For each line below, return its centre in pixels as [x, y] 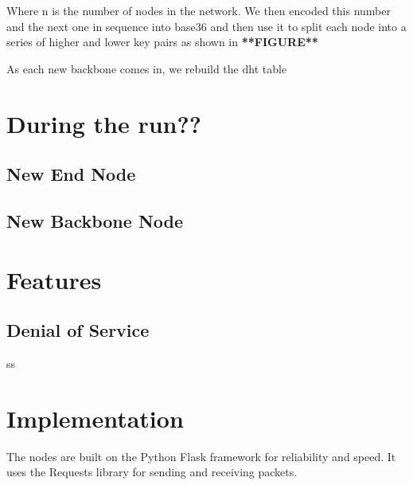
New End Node [71, 174]
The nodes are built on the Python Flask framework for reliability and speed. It [201, 456]
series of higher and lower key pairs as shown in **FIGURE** [162, 42]
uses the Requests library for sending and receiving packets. [152, 472]
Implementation [95, 418]
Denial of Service [78, 330]
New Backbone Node [95, 220]
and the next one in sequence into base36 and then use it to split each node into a [206, 26]
